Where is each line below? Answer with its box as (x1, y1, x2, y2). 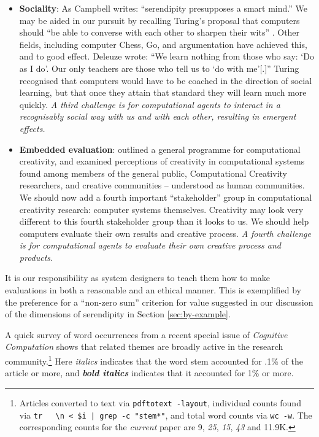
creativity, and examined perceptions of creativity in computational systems (19, 155, 305, 168)
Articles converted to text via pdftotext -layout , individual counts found (19, 396, 301, 409)
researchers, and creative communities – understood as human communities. (19, 179, 305, 191)
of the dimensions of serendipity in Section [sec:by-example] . (5, 307, 231, 320)
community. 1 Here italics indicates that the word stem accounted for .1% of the (5, 353, 303, 367)
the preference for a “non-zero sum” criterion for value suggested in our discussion (5, 295, 313, 308)
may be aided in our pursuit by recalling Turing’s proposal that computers (19, 14, 300, 26)
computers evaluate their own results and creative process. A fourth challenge (19, 226, 311, 239)
